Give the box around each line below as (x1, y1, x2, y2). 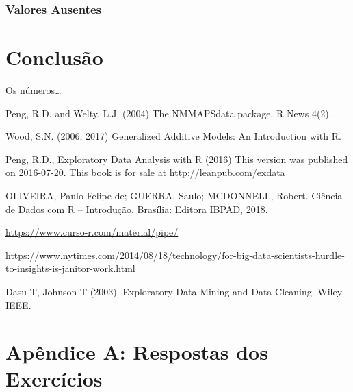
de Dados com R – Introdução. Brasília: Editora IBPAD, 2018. (5, 201, 268, 216)
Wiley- (317, 284, 345, 298)
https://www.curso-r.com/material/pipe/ (5, 225, 179, 239)
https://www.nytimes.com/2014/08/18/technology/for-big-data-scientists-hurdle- (5, 247, 345, 262)
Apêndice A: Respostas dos (5, 338, 268, 366)
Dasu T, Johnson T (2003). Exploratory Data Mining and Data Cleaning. (5, 284, 315, 298)
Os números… (5, 82, 62, 97)
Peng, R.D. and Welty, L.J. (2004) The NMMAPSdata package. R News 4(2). (5, 106, 332, 120)
